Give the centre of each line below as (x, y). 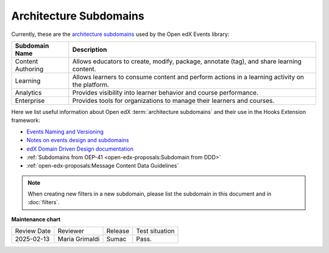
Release (118, 231)
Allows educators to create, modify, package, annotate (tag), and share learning (187, 61)
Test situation (155, 231)
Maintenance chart (36, 219)
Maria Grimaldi (79, 239)
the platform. (91, 84)
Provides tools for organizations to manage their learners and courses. (173, 101)
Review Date (33, 231)
